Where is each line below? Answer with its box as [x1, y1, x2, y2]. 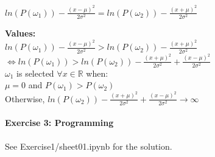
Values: [5, 27, 36, 40]
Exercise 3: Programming [5, 116, 114, 129]
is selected [16, 66, 54, 79]
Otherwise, [5, 92, 45, 105]
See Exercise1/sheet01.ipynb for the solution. [5, 139, 172, 152]
